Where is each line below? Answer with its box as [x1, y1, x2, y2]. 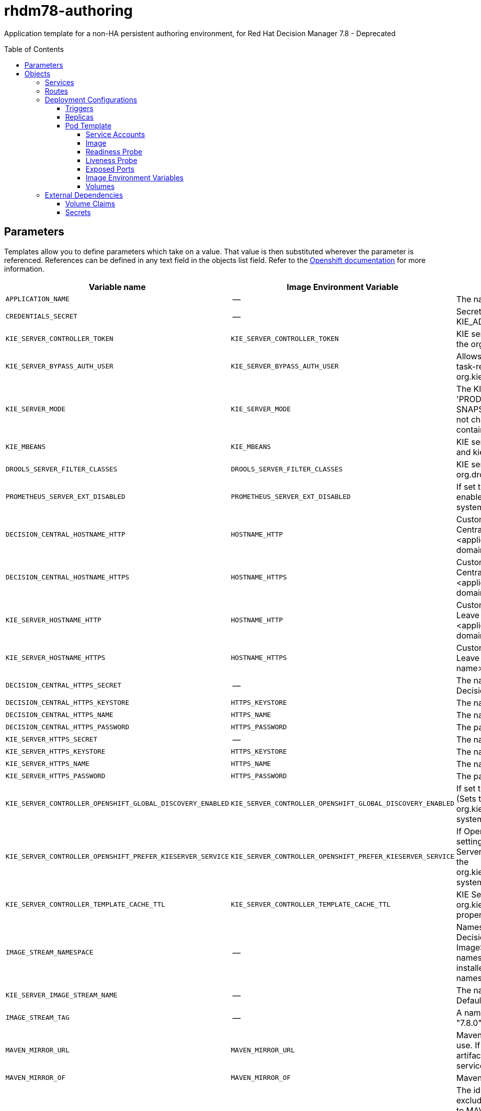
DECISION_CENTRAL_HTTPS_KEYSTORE [6, 699, 129, 707]
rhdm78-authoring [4, 2, 133, 19]
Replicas [65, 112, 94, 121]
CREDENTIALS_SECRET [6, 312, 77, 321]
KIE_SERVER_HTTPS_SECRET [6, 735, 98, 744]
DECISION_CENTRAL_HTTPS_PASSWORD [6, 723, 129, 731]
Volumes [86, 181, 115, 191]
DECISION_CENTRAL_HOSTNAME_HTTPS [6, 573, 129, 581]
